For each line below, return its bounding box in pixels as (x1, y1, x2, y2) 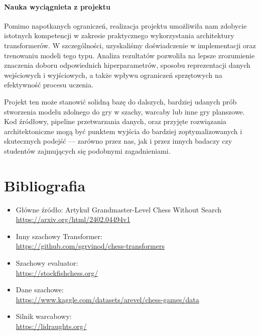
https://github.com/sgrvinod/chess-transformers (16, 241, 165, 251)
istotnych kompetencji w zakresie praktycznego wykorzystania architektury (4, 30, 234, 41)
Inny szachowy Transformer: (16, 231, 102, 241)
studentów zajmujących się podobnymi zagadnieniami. (4, 145, 171, 156)
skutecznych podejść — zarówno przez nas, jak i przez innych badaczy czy (4, 136, 232, 146)
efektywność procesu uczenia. (4, 79, 93, 90)
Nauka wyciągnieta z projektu (4, 1, 110, 12)
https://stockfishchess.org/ (16, 267, 98, 278)
